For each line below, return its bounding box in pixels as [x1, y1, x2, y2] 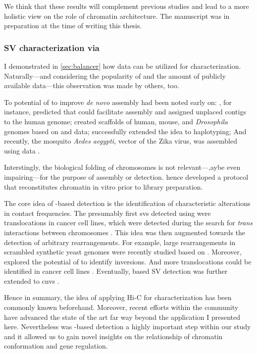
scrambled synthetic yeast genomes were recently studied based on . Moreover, [4, 247, 242, 257]
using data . [4, 145, 40, 155]
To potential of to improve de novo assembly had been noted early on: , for [4, 97, 232, 107]
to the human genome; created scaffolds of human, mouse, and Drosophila [4, 116, 228, 126]
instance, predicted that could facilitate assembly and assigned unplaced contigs [4, 106, 246, 117]
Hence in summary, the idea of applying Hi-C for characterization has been [4, 292, 232, 303]
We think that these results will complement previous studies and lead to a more [4, 1, 249, 11]
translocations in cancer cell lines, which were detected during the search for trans [4, 217, 253, 228]
